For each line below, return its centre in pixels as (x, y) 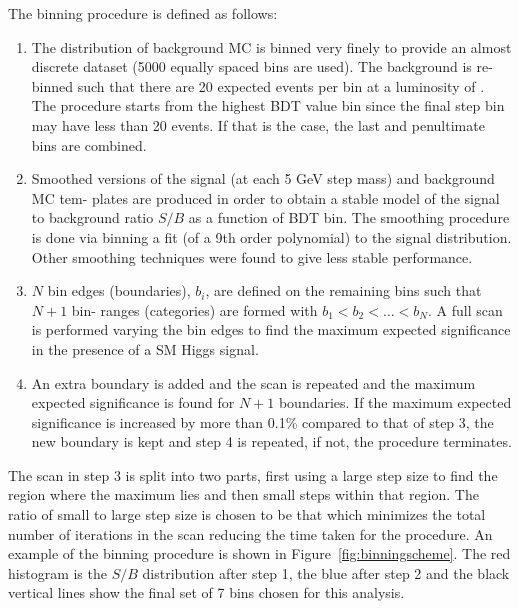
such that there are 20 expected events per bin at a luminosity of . (281, 85)
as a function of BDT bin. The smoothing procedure (349, 217)
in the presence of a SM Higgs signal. (145, 348)
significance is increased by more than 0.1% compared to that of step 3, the (262, 421)
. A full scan (465, 309)
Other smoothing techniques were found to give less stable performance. (252, 256)
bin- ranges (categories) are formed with (194, 309)
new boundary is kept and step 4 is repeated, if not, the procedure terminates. (271, 441)
